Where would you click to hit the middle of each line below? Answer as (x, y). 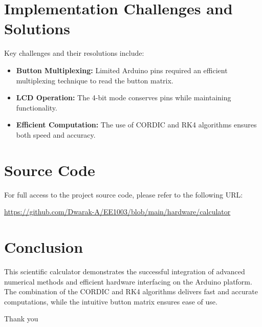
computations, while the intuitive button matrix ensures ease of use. (111, 301)
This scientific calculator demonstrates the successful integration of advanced (125, 271)
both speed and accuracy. (56, 134)
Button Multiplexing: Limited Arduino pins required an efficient (122, 70)
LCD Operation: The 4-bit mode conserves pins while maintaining (124, 97)
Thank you (21, 319)
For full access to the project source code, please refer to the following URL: (124, 194)
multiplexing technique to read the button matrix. (95, 80)
